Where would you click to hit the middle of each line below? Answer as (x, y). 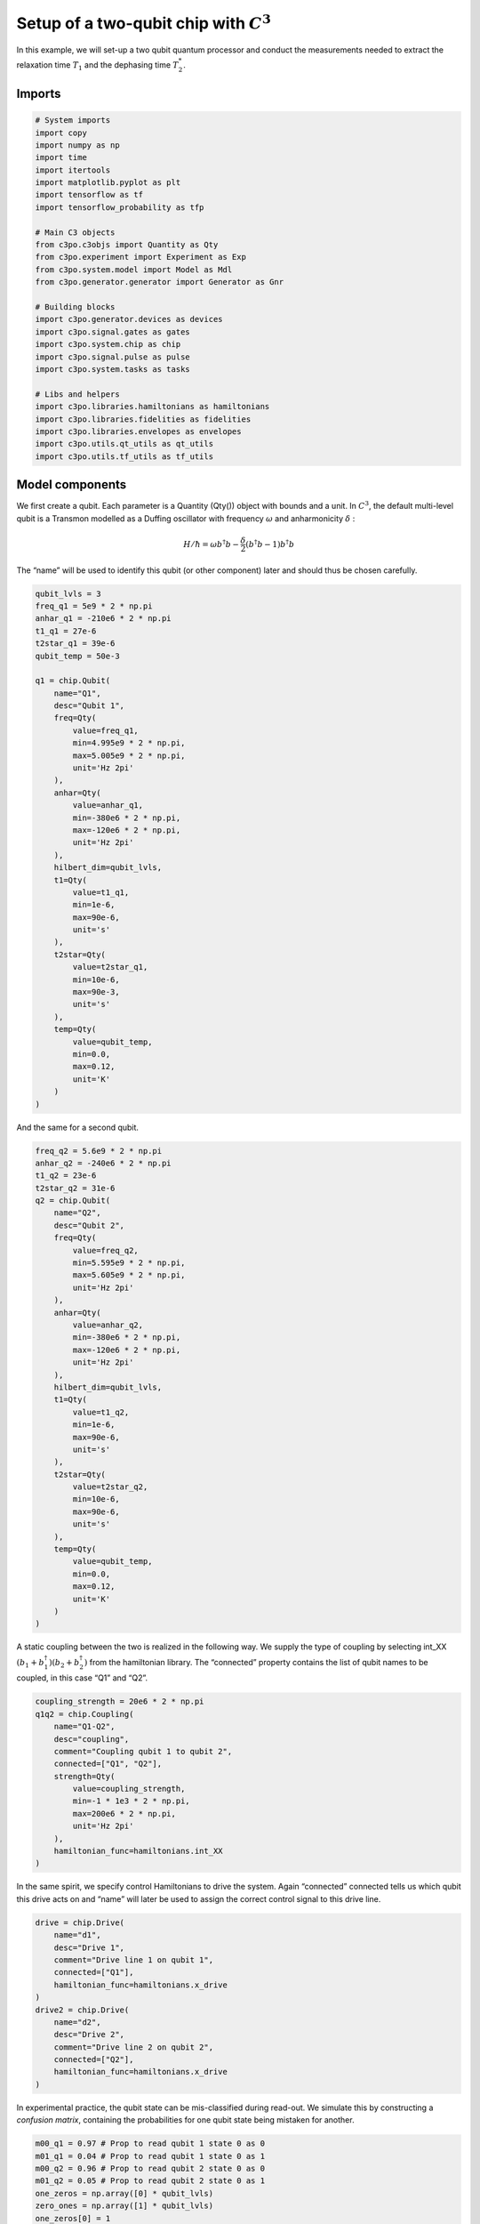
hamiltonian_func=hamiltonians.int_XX (138, 1851)
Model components (72, 485)
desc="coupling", (92, 1739)
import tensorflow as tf (89, 195)
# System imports (73, 121)
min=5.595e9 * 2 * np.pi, (129, 1263)
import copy (61, 133)
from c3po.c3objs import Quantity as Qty (127, 245)
